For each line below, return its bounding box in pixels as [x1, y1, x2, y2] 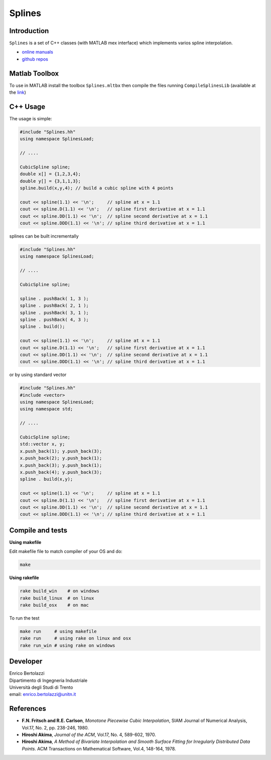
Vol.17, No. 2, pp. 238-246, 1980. [22, 724, 89, 730]
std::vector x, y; [20, 441, 65, 447]
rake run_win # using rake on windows [20, 642, 115, 648]
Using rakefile [9, 575, 40, 581]
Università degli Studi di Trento [9, 684, 73, 690]
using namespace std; [20, 406, 73, 412]
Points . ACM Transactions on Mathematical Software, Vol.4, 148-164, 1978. [22, 745, 176, 751]
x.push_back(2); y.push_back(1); [20, 455, 102, 461]
